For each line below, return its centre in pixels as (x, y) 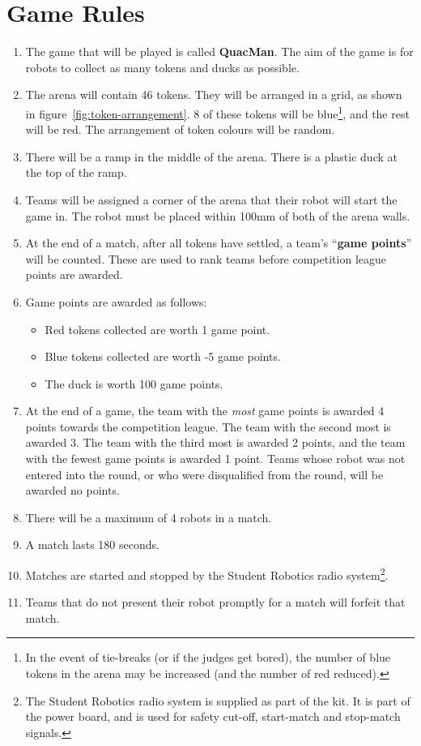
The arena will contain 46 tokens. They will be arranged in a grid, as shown (214, 94)
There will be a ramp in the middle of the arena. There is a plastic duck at (211, 156)
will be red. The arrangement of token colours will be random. (180, 129)
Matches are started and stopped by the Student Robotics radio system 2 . (207, 574)
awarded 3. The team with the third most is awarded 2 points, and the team (215, 442)
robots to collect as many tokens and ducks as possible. (162, 67)
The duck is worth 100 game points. (134, 383)
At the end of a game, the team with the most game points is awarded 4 (205, 411)
